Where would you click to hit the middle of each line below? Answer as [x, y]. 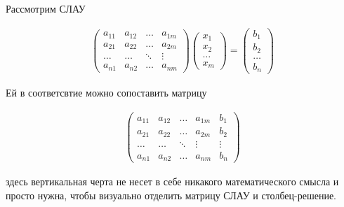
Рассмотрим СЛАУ [46, 8]
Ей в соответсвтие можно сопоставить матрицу [106, 93]
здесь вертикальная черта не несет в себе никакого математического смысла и [172, 181]
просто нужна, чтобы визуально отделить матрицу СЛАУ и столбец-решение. [171, 195]
